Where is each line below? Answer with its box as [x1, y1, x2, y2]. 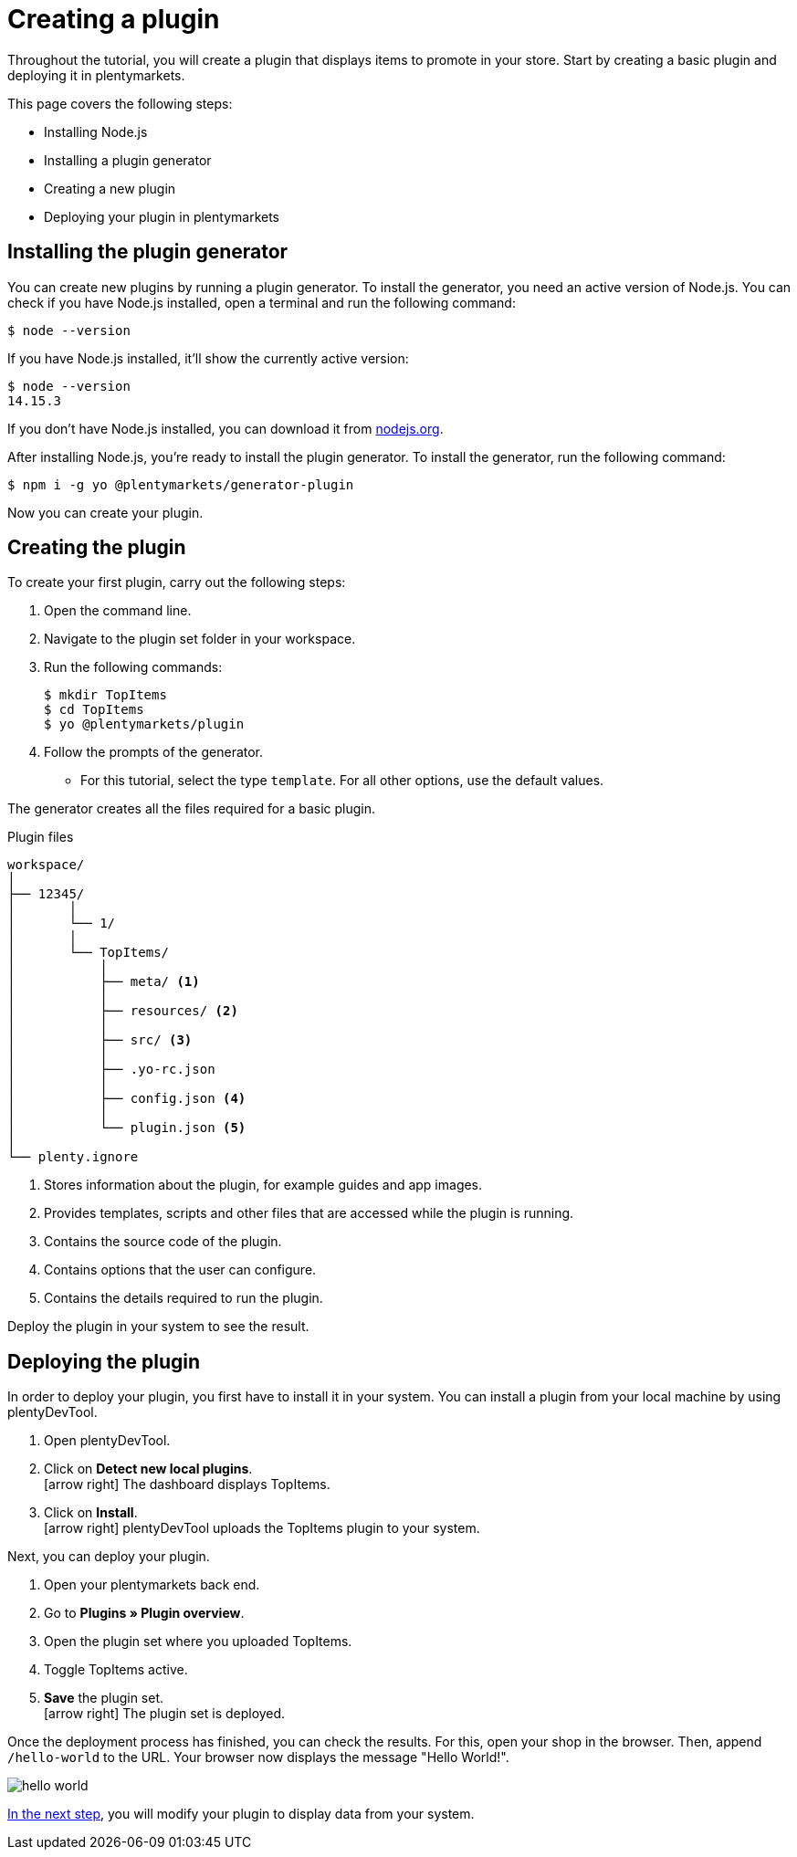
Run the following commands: [44, 659, 223, 676]
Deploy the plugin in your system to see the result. [7, 1318, 309, 1335]
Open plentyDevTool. [44, 1432, 171, 1449]
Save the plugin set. [44, 1690, 164, 1706]
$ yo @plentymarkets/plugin [44, 717, 245, 732]
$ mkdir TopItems [44, 687, 167, 703]
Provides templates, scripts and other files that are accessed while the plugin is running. [44, 1205, 574, 1222]
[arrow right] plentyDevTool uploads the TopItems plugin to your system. [44, 1520, 480, 1537]
